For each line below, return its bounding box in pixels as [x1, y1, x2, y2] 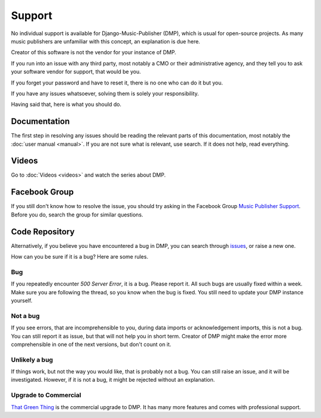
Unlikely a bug [11, 356, 53, 364]
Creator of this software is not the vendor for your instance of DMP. [11, 49, 177, 56]
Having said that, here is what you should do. [11, 101, 122, 108]
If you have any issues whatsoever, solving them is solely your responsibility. [11, 90, 199, 97]
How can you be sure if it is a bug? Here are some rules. [11, 253, 149, 260]
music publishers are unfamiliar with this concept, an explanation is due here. [11, 37, 200, 45]
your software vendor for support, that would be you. [11, 68, 141, 76]
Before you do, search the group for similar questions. [11, 211, 144, 218]
